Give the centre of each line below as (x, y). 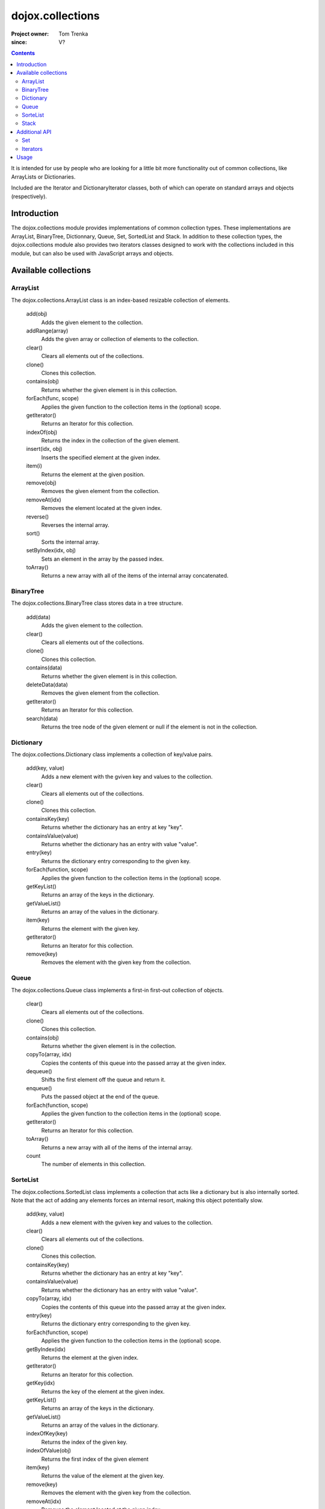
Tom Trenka (73, 34)
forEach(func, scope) (53, 398)
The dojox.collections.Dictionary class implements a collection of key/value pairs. (112, 754)
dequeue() (39, 1071)
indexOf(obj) (42, 432)
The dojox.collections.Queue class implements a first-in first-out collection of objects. (117, 990)
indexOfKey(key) (47, 1434)
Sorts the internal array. (70, 542)
